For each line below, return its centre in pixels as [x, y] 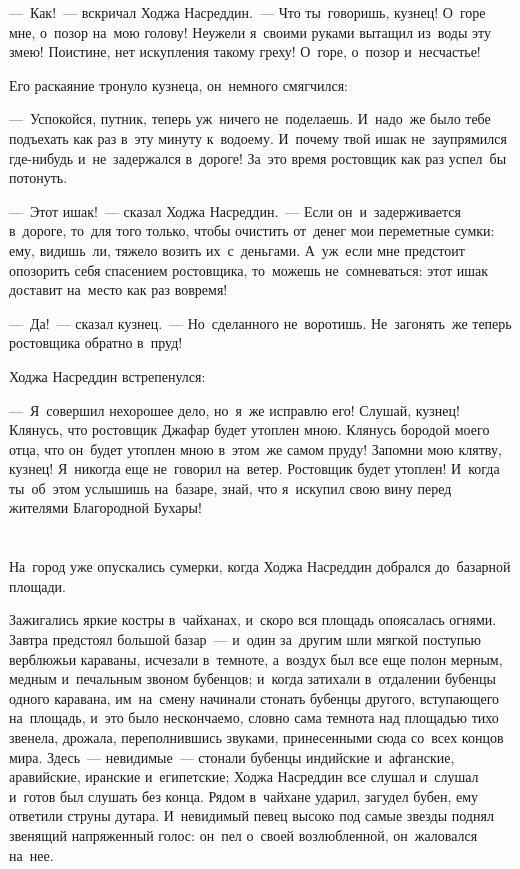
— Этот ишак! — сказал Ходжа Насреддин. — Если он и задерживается [235, 210]
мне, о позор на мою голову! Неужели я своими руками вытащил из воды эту [250, 31]
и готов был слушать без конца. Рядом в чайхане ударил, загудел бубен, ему [244, 795]
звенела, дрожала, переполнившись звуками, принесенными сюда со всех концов [256, 737]
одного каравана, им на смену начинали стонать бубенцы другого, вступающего [254, 697]
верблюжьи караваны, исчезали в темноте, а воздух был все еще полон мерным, [256, 658]
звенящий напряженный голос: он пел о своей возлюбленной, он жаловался [243, 834]
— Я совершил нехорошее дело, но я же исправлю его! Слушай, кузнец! [234, 409]
